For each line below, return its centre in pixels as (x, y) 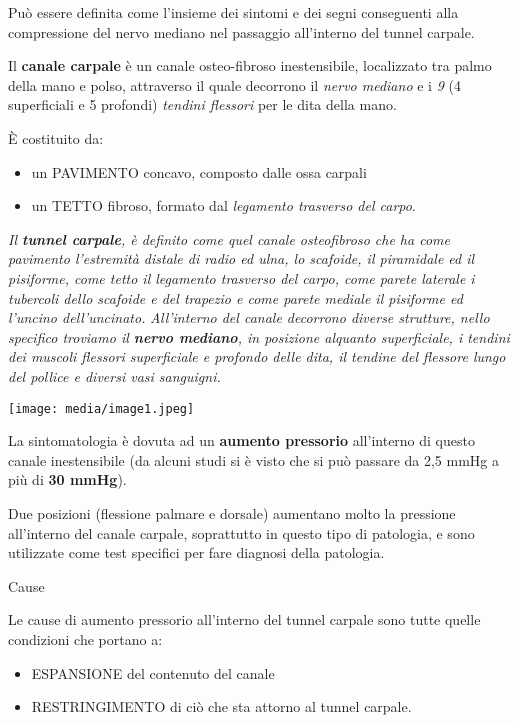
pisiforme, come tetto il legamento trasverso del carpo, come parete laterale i (241, 277)
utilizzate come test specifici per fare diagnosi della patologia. (196, 552)
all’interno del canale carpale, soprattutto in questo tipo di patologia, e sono (241, 532)
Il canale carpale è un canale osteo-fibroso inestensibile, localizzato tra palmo (250, 65)
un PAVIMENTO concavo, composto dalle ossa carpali (199, 171)
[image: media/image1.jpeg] (101, 408)
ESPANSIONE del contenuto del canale (153, 672)
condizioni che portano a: (85, 638)
